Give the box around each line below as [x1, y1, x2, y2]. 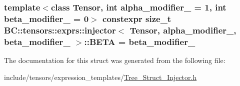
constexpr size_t [102, 12, 171, 24]
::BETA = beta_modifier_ [84, 35, 195, 47]
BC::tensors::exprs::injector [4, 23, 116, 36]
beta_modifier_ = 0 [4, 12, 89, 24]
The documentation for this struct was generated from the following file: [4, 54, 225, 65]
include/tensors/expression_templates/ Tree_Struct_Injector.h [4, 71, 197, 82]
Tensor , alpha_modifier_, [129, 23, 236, 36]
